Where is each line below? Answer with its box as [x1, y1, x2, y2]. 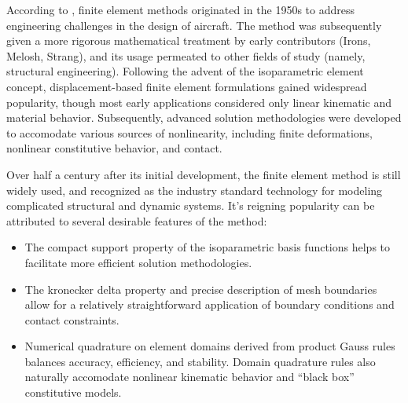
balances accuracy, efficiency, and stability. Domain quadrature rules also [24, 353, 376, 369]
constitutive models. [24, 384, 122, 401]
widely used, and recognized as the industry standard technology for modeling [6, 181, 383, 198]
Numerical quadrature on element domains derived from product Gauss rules [24, 338, 395, 354]
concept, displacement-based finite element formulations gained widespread [6, 78, 367, 94]
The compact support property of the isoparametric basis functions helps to [24, 239, 391, 255]
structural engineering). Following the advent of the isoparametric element [6, 63, 364, 79]
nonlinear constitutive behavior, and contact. [6, 140, 222, 156]
